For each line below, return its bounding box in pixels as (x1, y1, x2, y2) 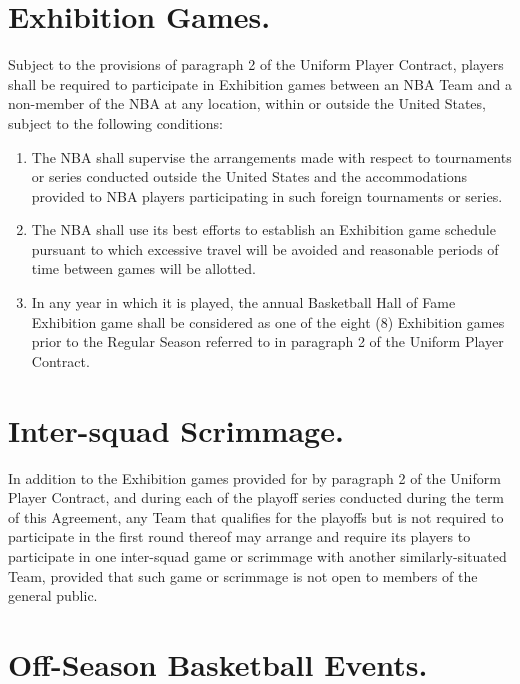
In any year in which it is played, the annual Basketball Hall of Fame (31, 292, 456, 313)
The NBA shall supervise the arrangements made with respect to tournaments (31, 146, 512, 167)
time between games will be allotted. (31, 258, 256, 279)
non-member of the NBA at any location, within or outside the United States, (8, 93, 486, 114)
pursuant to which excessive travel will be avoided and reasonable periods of (31, 238, 499, 259)
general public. (8, 585, 98, 606)
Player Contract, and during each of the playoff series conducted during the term (8, 487, 505, 508)
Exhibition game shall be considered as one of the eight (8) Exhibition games (31, 311, 505, 332)
